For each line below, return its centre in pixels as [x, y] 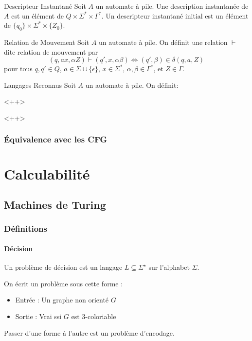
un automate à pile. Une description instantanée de [172, 6]
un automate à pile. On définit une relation [163, 42]
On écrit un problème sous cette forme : [63, 283]
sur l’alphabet [169, 267]
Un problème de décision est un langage [63, 267]
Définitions [26, 229]
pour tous [18, 69]
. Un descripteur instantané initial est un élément [175, 15]
